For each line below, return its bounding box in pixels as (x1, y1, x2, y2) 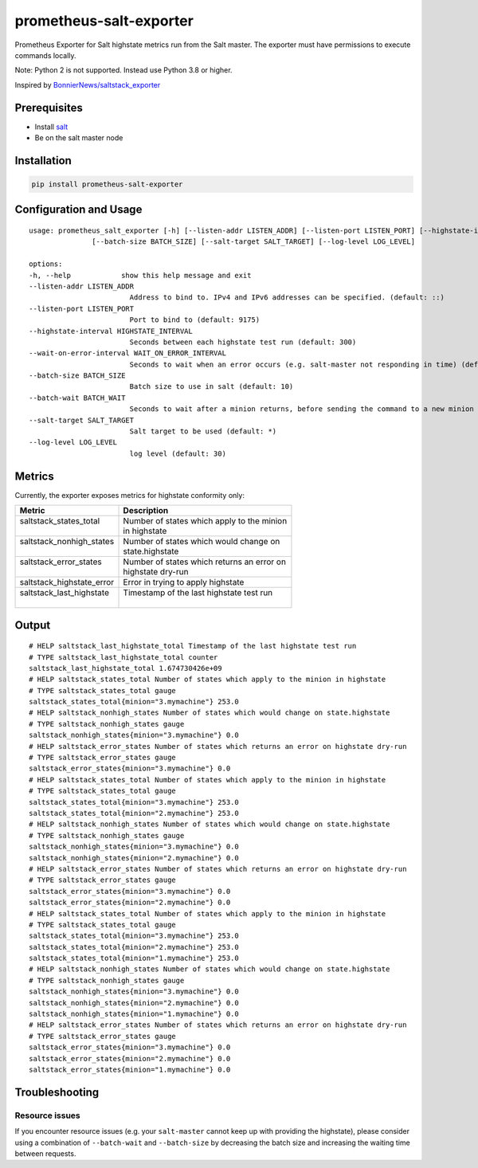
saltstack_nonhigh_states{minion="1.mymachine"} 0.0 (29, 1009, 239, 1019)
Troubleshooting (14, 1085, 100, 1099)
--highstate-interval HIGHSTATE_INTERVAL (29, 327, 193, 335)
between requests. (14, 1148, 76, 1158)
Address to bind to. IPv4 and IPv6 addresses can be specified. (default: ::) (129, 293, 445, 302)
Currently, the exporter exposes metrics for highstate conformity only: (14, 490, 245, 500)
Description (123, 505, 169, 516)
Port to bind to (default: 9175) (129, 316, 261, 324)
